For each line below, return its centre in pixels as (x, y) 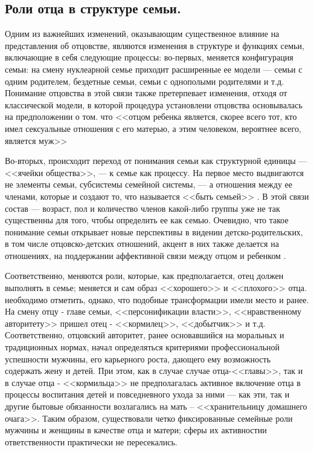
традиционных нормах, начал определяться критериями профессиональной (143, 347)
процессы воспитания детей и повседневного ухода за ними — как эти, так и (147, 394)
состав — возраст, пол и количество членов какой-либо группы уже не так (143, 208)
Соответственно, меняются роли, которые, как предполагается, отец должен (144, 276)
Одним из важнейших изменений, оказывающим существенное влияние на (142, 34)
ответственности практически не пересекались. (91, 441)
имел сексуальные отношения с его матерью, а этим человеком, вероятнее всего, (153, 128)
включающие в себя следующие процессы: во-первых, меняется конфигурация (149, 57)
